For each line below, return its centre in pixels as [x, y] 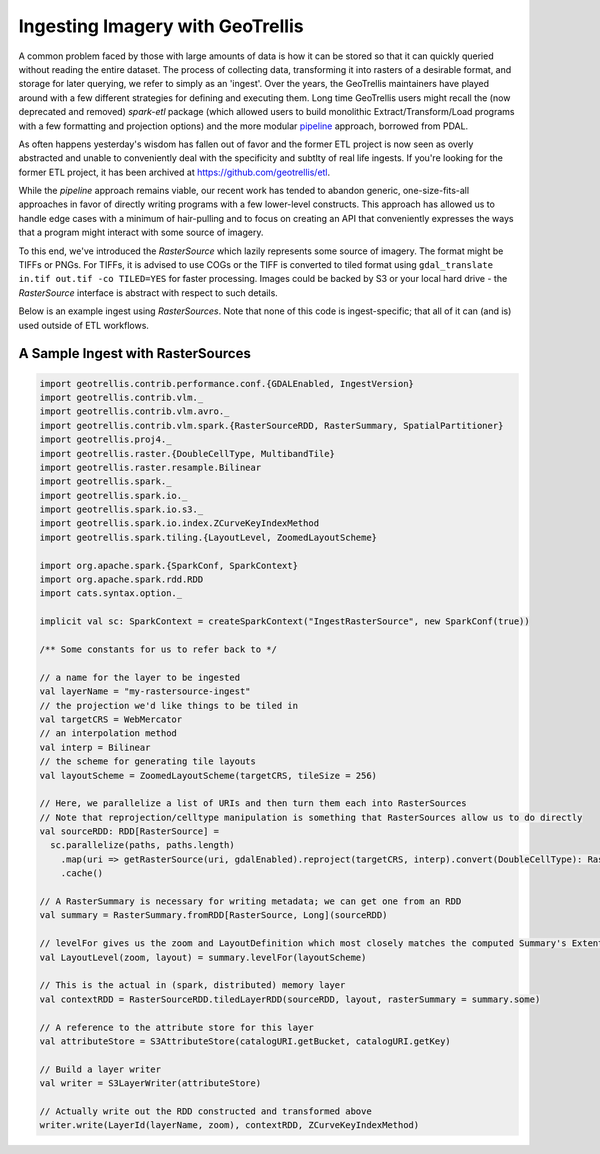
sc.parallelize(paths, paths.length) [142, 845]
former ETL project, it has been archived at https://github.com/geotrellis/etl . [174, 172]
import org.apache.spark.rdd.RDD [121, 579]
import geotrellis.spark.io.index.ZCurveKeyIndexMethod [179, 523]
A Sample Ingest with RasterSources [135, 353]
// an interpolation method [108, 733]
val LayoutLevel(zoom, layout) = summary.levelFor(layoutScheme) [203, 957]
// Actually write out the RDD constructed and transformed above [205, 1111]
